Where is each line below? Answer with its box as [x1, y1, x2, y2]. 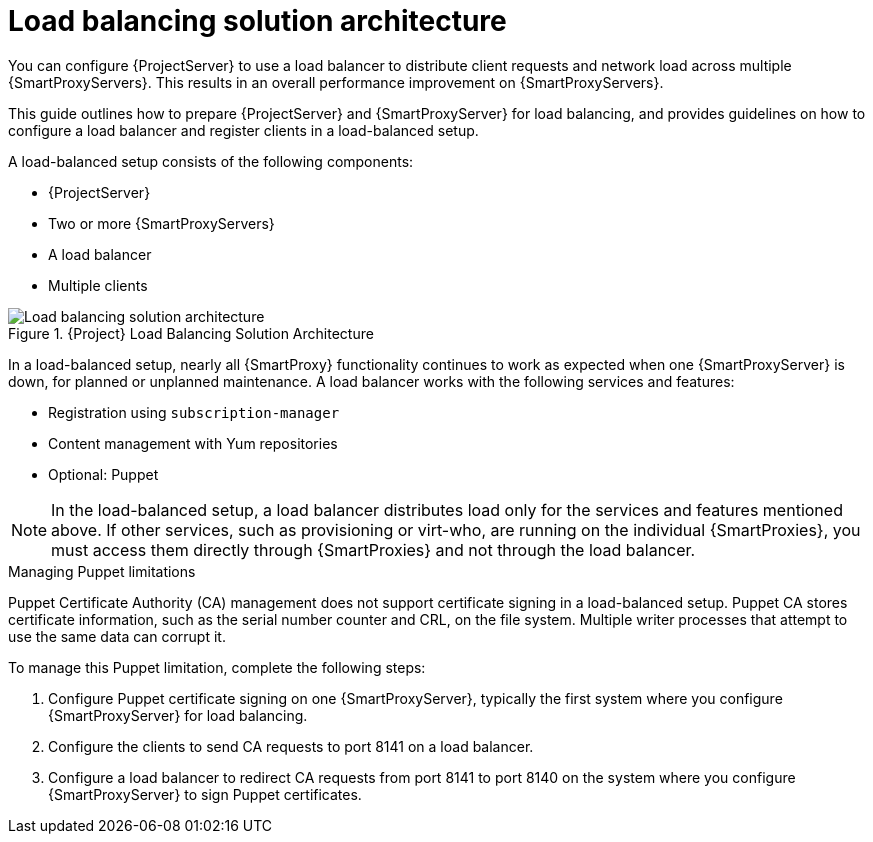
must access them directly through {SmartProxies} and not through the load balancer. [51, 539, 696, 560]
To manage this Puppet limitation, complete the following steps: [8, 658, 426, 676]
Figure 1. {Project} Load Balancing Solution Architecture [8, 324, 374, 342]
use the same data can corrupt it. [8, 627, 226, 645]
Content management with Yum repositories [48, 434, 338, 452]
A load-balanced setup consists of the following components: [8, 152, 414, 170]
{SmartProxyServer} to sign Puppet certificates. [48, 785, 362, 803]
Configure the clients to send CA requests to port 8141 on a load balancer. [48, 737, 534, 755]
